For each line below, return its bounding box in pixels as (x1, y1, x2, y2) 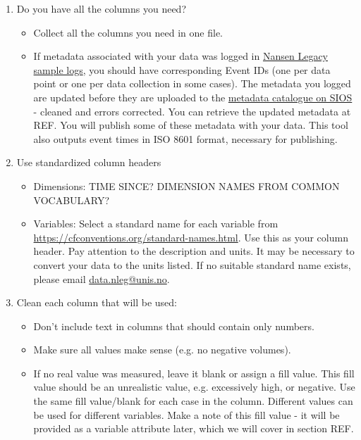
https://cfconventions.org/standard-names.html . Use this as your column (33, 230, 348, 244)
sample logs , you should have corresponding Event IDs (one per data (33, 62, 331, 77)
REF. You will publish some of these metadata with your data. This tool (33, 118, 348, 132)
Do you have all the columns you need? (16, 1, 186, 15)
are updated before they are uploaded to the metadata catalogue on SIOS (33, 89, 353, 104)
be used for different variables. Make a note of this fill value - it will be (33, 407, 340, 422)
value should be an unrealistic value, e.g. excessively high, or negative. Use (33, 379, 355, 394)
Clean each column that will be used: (16, 295, 177, 310)
